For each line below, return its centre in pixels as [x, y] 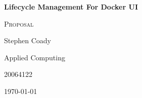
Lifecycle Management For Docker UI [71, 7]
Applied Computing [35, 57]
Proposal [19, 23]
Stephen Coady [28, 40]
